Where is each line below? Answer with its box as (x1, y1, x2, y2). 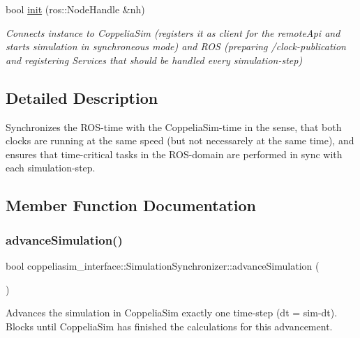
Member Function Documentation (6, 194, 257, 216)
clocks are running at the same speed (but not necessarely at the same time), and (6, 133, 354, 148)
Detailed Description (6, 86, 158, 108)
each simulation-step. (6, 160, 96, 175)
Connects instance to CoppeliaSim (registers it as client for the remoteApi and (6, 25, 340, 40)
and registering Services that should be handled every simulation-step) (6, 52, 303, 67)
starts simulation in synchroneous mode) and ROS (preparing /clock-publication (6, 39, 346, 54)
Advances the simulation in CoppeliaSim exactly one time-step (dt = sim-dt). (6, 305, 338, 320)
